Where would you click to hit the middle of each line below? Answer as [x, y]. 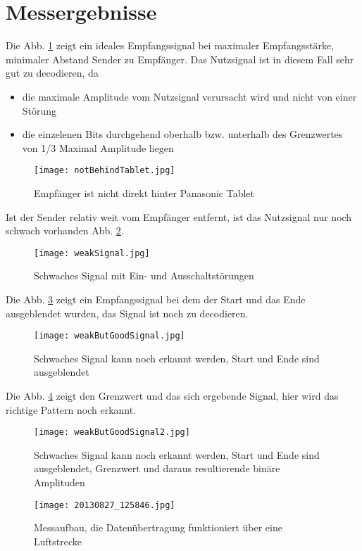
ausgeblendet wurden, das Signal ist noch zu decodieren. [127, 313]
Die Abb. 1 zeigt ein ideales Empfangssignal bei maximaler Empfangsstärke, [170, 45]
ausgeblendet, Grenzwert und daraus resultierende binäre [157, 468]
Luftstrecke [58, 541]
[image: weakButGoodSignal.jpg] [110, 336]
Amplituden [60, 482]
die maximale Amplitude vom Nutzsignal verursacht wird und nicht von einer [189, 96]
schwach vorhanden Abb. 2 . [65, 230]
